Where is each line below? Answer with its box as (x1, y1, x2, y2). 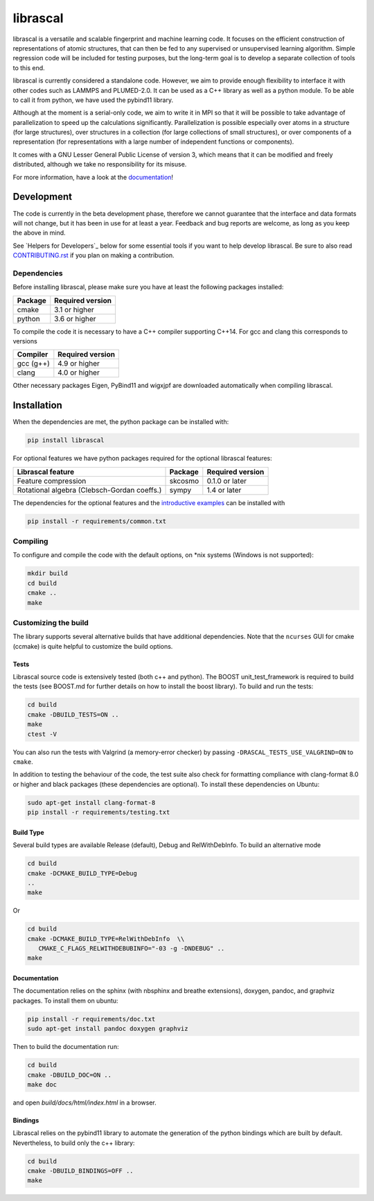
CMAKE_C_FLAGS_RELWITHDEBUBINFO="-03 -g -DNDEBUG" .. (38, 944, 225, 953)
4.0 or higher (57, 368, 100, 377)
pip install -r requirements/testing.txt (27, 808, 170, 817)
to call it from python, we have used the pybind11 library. (12, 96, 173, 104)
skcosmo (169, 476, 199, 486)
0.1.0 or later (206, 476, 247, 486)
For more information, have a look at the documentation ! (12, 173, 173, 181)
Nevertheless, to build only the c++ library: (12, 1139, 135, 1147)
